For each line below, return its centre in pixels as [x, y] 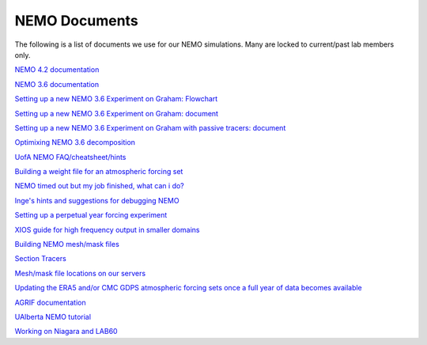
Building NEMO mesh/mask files [67, 245]
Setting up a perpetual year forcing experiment [91, 215]
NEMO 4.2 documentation [57, 70]
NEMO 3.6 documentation [57, 84]
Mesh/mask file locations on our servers [80, 273]
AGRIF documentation [50, 302]
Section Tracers [40, 259]
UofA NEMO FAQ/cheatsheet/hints [70, 157]
